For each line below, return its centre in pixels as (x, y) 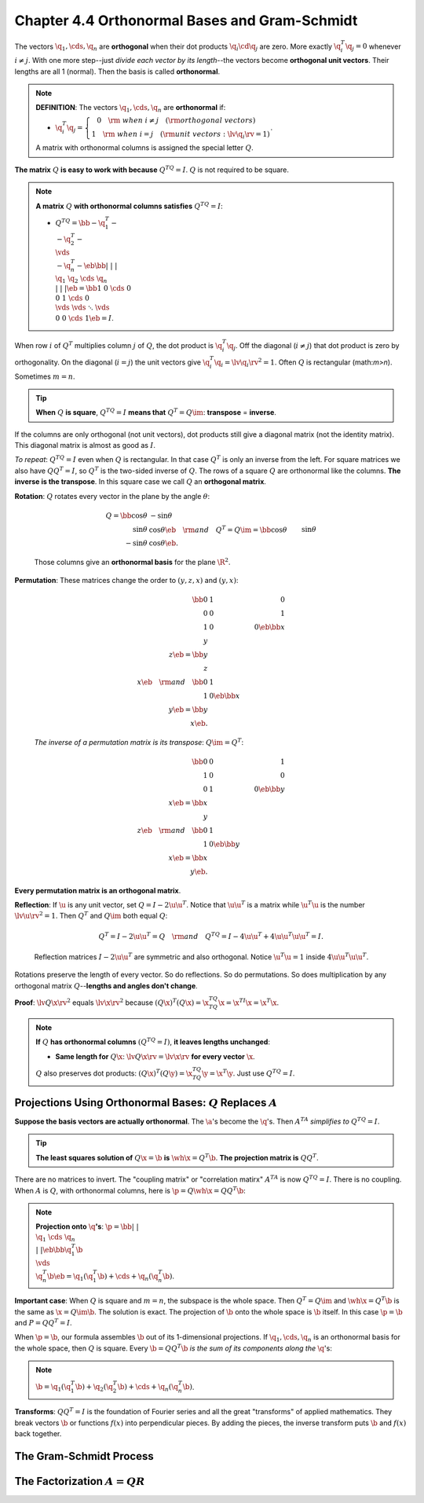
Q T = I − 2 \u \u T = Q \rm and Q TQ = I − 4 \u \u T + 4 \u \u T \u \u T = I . (211, 935)
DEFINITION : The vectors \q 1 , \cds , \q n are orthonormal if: (131, 108)
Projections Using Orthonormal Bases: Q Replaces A (146, 1103)
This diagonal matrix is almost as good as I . (85, 445)
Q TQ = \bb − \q (80, 222)
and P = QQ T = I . (43, 1322)
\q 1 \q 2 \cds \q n (81, 280)
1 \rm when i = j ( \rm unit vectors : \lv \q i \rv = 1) (181, 135)
